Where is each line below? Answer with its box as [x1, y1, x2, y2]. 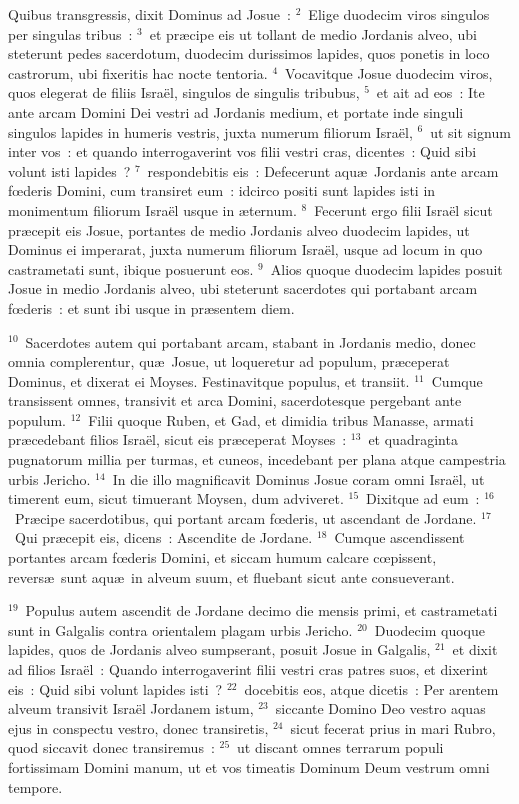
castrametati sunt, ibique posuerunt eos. [8, 258, 254, 279]
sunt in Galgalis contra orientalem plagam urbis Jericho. [8, 619, 353, 640]
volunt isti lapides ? [8, 160, 131, 181]
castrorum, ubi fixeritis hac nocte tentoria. [8, 62, 268, 83]
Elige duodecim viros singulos [308, 4, 490, 24]
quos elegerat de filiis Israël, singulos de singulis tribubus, [8, 82, 360, 103]
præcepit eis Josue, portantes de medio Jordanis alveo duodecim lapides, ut [8, 219, 470, 240]
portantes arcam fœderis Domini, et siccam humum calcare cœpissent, [8, 547, 437, 568]
